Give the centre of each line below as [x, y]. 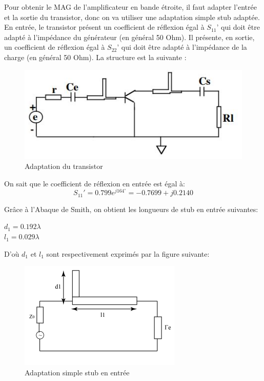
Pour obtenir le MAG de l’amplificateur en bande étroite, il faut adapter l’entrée [130, 7]
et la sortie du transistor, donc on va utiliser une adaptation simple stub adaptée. [132, 17]
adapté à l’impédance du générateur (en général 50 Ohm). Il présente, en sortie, [129, 37]
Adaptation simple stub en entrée [77, 372]
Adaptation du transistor [64, 166]
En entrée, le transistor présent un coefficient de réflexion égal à [104, 27]
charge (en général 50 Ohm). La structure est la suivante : [95, 57]
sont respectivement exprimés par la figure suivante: [128, 253]
